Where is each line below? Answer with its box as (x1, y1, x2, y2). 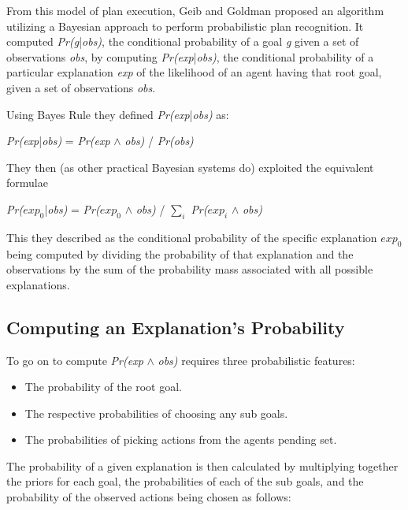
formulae (6, 174, 48, 191)
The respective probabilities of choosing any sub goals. (24, 404, 288, 421)
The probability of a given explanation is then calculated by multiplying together (6, 457, 399, 474)
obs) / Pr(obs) (124, 132, 194, 149)
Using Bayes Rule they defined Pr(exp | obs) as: (6, 106, 229, 122)
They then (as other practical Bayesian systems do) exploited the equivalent (6, 158, 374, 175)
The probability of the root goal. (24, 378, 183, 395)
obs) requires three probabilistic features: (158, 352, 355, 368)
